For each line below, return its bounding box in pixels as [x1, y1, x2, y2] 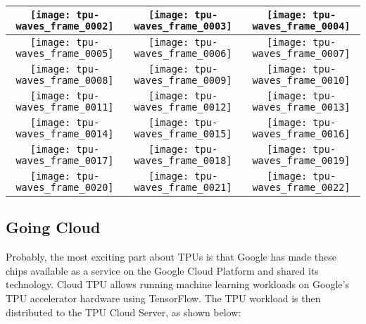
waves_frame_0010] [252, 75, 351, 86]
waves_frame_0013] [252, 101, 351, 113]
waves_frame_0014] [15, 128, 114, 139]
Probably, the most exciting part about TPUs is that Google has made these [6, 249, 336, 264]
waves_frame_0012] [134, 101, 232, 113]
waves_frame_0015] [134, 128, 232, 139]
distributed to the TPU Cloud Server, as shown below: [6, 304, 241, 319]
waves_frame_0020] [15, 182, 114, 193]
